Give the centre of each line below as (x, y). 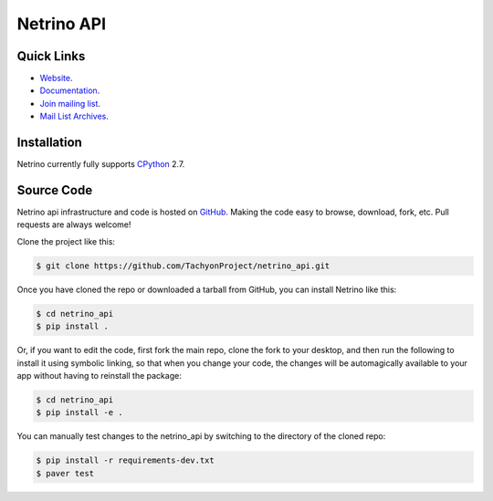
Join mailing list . (70, 103)
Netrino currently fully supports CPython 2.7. (101, 164)
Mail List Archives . (74, 116)
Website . (56, 78)
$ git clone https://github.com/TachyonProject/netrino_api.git (183, 266)
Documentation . (70, 90)
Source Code (55, 190)
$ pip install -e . (79, 412)
